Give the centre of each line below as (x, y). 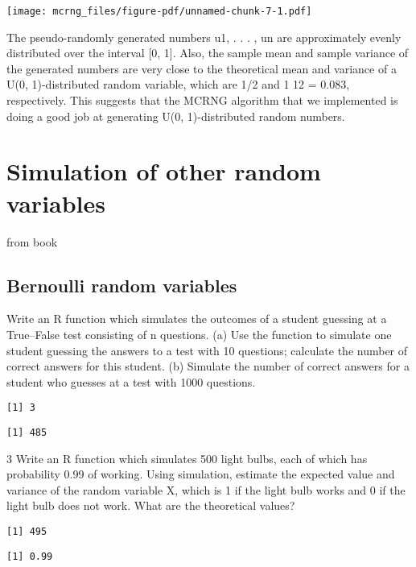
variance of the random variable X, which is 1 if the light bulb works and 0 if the (206, 489)
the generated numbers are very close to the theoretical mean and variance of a (202, 68)
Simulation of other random (164, 171)
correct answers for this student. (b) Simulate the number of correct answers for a (208, 366)
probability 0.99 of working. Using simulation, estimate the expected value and (201, 474)
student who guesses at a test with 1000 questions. (131, 381)
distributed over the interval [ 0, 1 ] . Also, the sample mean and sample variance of (208, 53)
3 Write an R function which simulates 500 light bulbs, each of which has (187, 458)
